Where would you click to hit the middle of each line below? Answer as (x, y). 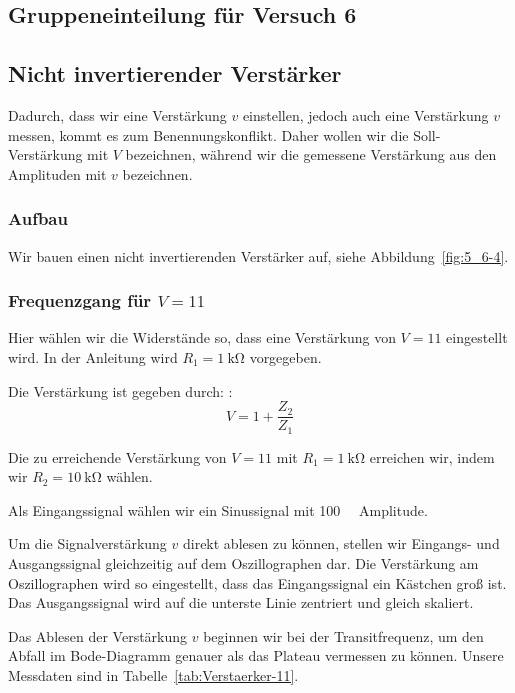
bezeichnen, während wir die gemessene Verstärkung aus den (311, 154)
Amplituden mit (57, 173)
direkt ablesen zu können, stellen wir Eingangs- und (341, 543)
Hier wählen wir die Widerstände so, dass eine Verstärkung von (202, 337)
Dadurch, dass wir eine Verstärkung (117, 114)
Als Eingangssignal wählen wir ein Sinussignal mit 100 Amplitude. (218, 509)
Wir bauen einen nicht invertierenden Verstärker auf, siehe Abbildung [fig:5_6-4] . (258, 255)
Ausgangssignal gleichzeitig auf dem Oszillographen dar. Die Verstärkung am (243, 563)
